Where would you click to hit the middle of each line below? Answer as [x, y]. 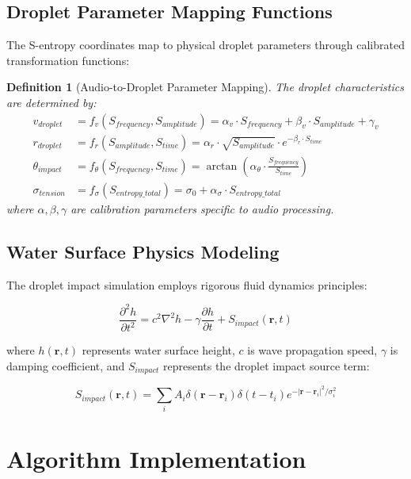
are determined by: [51, 102]
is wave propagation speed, [312, 350]
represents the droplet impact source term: [266, 365]
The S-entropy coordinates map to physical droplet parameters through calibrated [205, 45]
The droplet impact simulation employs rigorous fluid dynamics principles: [187, 284]
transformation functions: [68, 60]
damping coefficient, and [66, 365]
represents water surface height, [158, 350]
